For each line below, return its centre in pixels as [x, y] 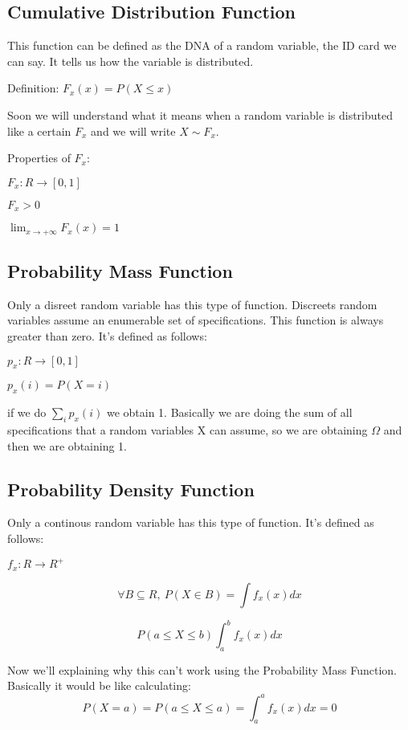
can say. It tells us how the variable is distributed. [131, 61]
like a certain [39, 131]
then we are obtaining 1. [67, 445]
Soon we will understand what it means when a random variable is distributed [200, 114]
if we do [27, 412]
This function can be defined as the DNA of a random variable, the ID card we [202, 45]
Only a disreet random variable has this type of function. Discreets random [192, 304]
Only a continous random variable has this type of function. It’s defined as [191, 522]
